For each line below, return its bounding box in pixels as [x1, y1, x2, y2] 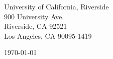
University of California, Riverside [4, 1, 109, 11]
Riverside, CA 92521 [4, 21, 67, 31]
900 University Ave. [4, 11, 64, 21]
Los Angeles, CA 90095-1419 [4, 30, 92, 41]
